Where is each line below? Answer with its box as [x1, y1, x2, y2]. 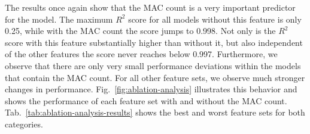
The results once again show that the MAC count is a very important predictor [5, 1, 296, 13]
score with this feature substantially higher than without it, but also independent [5, 36, 303, 48]
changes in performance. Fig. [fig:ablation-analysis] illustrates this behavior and [5, 83, 297, 95]
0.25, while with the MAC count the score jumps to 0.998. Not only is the [5, 24, 276, 37]
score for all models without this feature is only [128, 13, 302, 25]
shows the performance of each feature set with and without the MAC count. [5, 94, 287, 107]
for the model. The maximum [5, 13, 113, 25]
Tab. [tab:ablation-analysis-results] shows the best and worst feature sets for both [5, 106, 305, 119]
